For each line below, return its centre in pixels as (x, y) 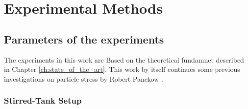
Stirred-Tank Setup (43, 100)
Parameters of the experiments (84, 39)
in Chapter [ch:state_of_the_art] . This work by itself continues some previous (122, 69)
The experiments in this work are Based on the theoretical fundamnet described (124, 59)
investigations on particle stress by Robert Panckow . (84, 78)
